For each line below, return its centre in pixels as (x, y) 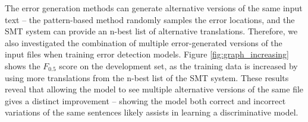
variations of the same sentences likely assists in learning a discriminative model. (152, 112)
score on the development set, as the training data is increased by (178, 65)
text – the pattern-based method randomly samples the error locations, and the (150, 19)
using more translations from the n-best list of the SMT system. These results (147, 77)
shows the (23, 65)
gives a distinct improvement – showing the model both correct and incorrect (145, 100)
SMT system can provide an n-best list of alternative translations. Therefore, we (151, 31)
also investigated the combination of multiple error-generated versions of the (144, 42)
